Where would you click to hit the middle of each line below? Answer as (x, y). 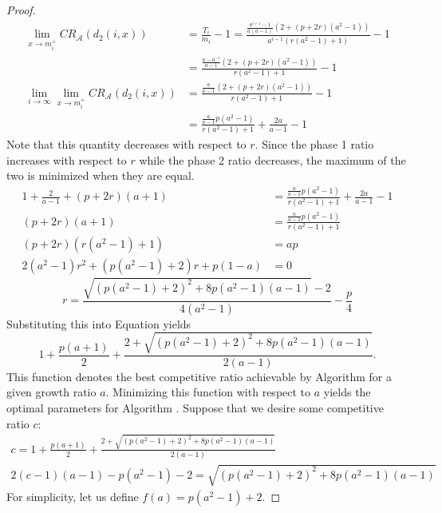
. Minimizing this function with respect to (208, 392)
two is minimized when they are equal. (101, 175)
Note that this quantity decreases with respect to (126, 144)
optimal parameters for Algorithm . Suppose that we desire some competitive (195, 408)
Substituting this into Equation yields (99, 323)
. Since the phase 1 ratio (314, 144)
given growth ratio (51, 392)
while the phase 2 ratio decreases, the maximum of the (272, 159)
